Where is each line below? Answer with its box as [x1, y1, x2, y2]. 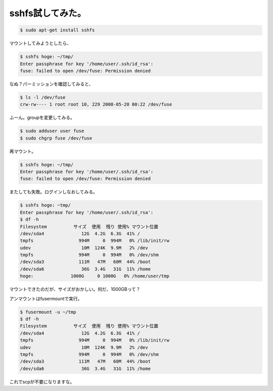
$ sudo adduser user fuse [20, 128, 84, 134]
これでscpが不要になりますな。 [9, 378, 75, 384]
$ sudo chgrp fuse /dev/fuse [20, 135, 93, 141]
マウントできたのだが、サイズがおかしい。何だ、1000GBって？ [9, 286, 141, 292]
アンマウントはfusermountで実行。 [9, 295, 82, 301]
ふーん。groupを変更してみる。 [9, 114, 75, 121]
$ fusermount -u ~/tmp [20, 309, 76, 315]
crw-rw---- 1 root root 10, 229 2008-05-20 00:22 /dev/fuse [20, 102, 172, 107]
